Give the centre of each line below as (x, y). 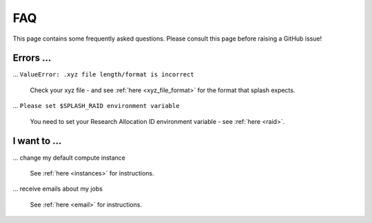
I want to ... (37, 141)
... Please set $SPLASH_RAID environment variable (96, 106)
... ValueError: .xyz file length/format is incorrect (103, 74)
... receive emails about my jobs (58, 189)
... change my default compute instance (69, 158)
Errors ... (32, 58)
